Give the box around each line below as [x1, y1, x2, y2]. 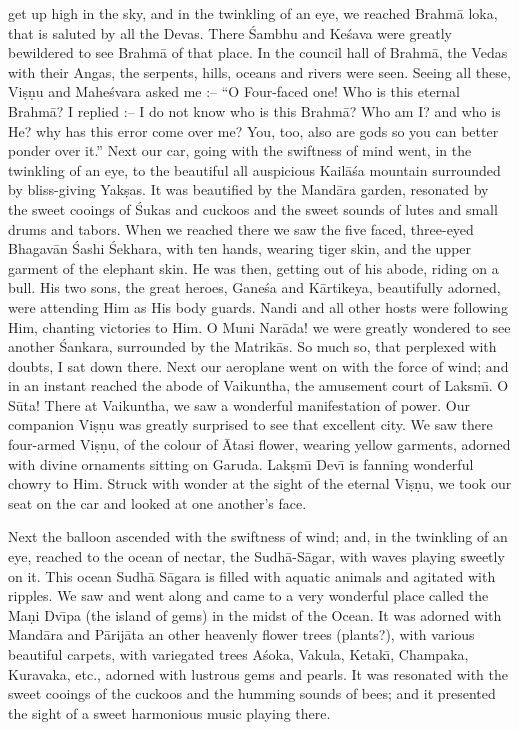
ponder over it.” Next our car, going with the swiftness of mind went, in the [8, 140, 472, 161]
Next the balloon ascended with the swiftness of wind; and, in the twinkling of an [8, 526, 508, 547]
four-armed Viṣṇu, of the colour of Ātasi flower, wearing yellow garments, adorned [8, 434, 511, 455]
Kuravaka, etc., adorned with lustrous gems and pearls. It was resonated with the [8, 663, 508, 684]
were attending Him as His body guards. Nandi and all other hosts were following [8, 296, 508, 317]
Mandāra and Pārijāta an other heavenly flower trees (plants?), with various [8, 624, 475, 645]
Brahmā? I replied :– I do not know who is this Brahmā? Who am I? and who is [8, 100, 501, 121]
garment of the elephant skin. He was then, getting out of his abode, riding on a [8, 257, 499, 278]
